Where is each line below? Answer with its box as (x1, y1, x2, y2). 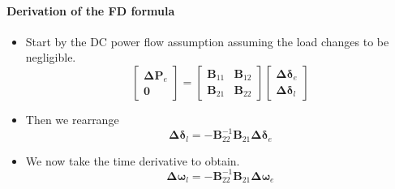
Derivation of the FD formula (6, 2, 175, 19)
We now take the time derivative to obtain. (25, 152, 240, 169)
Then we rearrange (25, 110, 119, 127)
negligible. (25, 49, 76, 66)
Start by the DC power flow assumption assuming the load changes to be (25, 32, 389, 49)
